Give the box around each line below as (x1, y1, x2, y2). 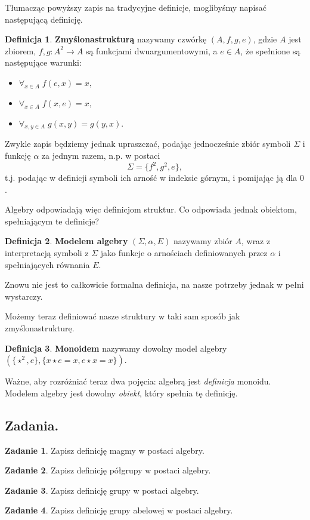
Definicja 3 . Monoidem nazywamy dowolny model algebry (5, 341, 227, 354)
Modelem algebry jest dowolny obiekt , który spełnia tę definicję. (5, 386, 238, 399)
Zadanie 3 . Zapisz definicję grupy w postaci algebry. (5, 484, 199, 496)
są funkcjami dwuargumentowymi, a (85, 44, 218, 57)
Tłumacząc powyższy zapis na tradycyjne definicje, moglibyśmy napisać (5, 1, 267, 13)
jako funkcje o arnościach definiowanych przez (100, 247, 268, 259)
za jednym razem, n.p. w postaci (41, 149, 160, 161)
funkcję (5, 149, 31, 161)
